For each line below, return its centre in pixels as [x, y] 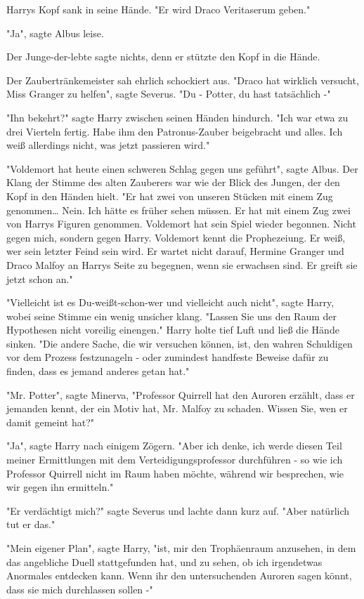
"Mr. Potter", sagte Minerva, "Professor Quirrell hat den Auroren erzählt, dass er [181, 394]
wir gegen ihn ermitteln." [60, 487]
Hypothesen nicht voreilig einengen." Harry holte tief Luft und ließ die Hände [173, 330]
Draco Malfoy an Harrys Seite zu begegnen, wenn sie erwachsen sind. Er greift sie [182, 264]
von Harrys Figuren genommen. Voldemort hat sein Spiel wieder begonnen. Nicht [181, 224]
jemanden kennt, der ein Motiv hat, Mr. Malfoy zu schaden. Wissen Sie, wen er [177, 408]
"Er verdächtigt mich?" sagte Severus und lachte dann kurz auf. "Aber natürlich [178, 510]
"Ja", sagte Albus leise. [55, 33]
